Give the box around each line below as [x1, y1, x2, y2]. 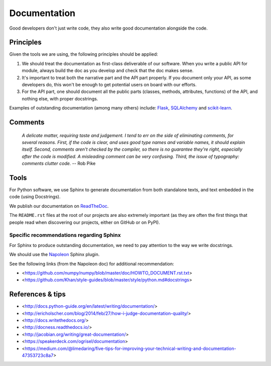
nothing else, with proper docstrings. [22, 95, 98, 101]
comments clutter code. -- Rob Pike [22, 161, 96, 167]
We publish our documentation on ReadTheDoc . [9, 203, 109, 209]
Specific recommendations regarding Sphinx [9, 231, 121, 238]
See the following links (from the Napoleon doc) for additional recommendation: [9, 261, 174, 267]
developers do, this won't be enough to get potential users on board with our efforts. [22, 82, 197, 88]
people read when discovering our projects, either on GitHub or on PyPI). [9, 219, 160, 225]
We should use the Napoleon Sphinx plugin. [9, 252, 100, 258]
